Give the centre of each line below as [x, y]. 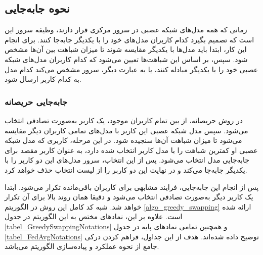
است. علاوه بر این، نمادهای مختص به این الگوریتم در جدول [94, 216]
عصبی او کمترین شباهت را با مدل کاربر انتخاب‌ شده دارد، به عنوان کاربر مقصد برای [131, 150]
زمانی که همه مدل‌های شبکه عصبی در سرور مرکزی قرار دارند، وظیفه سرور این [126, 30]
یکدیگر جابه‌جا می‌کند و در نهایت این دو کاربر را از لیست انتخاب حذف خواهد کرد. [126, 169]
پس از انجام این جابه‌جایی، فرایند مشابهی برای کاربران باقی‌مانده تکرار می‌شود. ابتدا [132, 187]
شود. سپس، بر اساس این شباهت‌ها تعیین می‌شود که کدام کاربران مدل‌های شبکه [126, 59]
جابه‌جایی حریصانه [36, 101]
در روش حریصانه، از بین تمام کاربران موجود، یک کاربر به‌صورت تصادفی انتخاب [124, 120]
